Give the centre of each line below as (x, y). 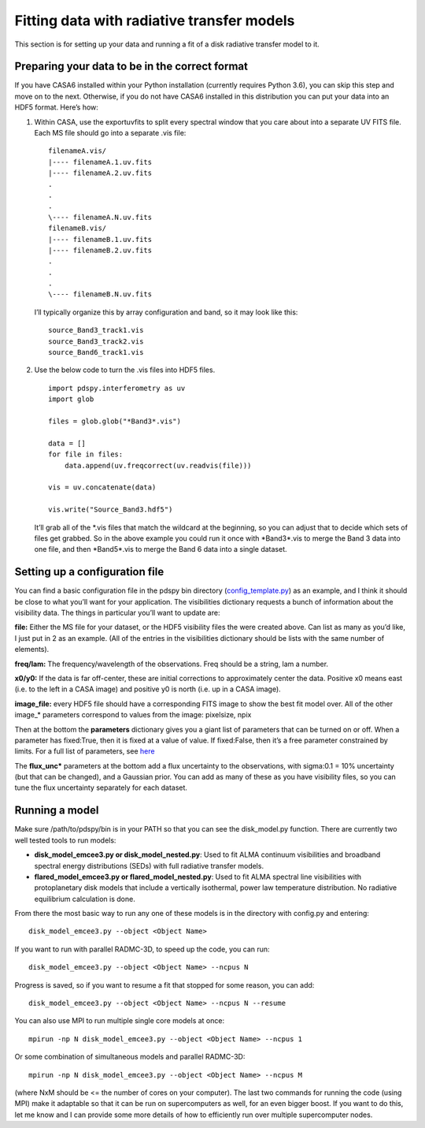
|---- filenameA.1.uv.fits (100, 162)
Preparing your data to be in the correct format (131, 67)
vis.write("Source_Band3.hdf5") (111, 510)
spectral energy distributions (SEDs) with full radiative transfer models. (149, 866)
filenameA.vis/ (78, 151)
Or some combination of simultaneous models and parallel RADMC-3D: (130, 1057)
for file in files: (86, 454)
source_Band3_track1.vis (96, 330)
